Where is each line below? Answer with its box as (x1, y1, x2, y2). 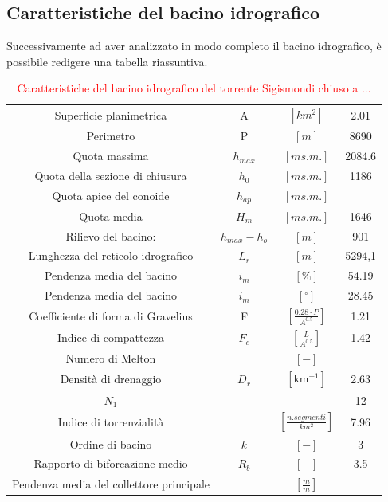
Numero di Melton (65, 350, 156, 367)
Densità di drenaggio (60, 371, 162, 387)
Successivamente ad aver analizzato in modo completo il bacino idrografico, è (6, 37, 382, 54)
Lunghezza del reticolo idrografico (28, 247, 194, 264)
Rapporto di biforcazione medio (33, 455, 188, 472)
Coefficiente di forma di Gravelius (29, 308, 193, 324)
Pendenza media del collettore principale (12, 475, 210, 492)
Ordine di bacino (69, 435, 152, 452)
